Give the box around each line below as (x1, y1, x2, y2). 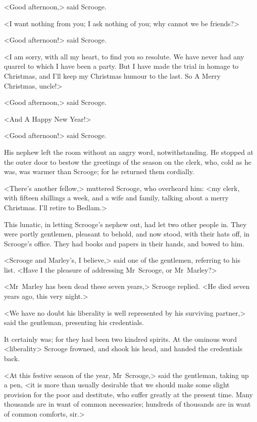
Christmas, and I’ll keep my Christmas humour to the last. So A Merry (4, 70, 221, 81)
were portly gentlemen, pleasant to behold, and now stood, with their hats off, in (4, 229, 250, 239)
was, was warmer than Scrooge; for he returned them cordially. (4, 166, 195, 177)
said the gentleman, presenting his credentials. (4, 317, 144, 328)
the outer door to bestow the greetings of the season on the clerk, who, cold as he (4, 156, 252, 167)
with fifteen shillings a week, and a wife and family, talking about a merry (4, 192, 229, 203)
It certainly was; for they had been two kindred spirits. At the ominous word (4, 333, 237, 344)
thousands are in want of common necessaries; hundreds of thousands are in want (4, 399, 251, 409)
